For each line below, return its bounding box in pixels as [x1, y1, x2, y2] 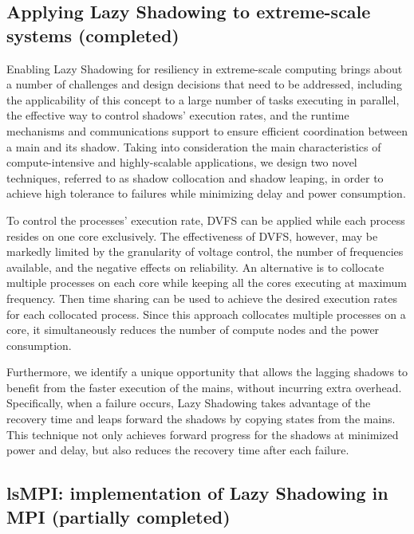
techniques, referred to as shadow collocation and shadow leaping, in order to [6, 169, 384, 186]
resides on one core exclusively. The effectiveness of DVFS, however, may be [6, 227, 378, 244]
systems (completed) [6, 22, 179, 47]
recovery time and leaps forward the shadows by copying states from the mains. [6, 410, 396, 427]
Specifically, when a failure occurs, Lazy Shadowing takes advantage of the [6, 395, 371, 411]
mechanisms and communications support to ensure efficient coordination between [6, 122, 408, 139]
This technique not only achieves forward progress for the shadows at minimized [6, 426, 399, 442]
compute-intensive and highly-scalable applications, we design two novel [6, 154, 357, 171]
